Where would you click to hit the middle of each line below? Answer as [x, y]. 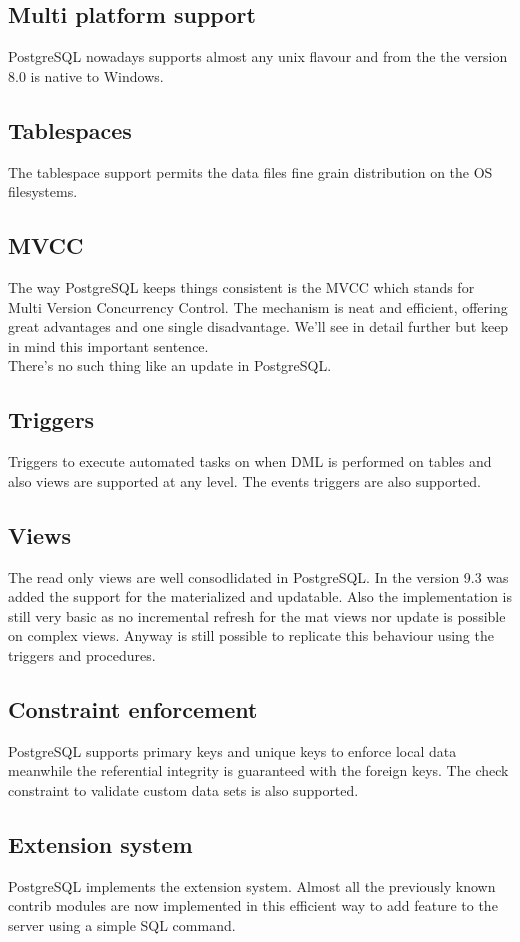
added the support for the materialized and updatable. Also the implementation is [260, 596]
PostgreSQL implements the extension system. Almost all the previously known [252, 885]
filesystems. [43, 191]
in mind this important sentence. [108, 345]
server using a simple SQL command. [122, 924]
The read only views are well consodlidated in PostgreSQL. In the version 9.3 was [258, 576]
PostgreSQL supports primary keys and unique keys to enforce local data [232, 750]
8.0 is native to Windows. [86, 75]
